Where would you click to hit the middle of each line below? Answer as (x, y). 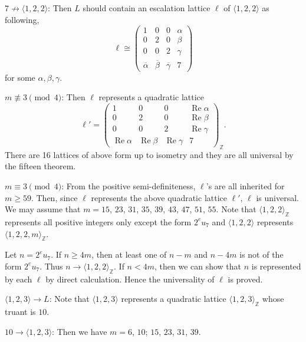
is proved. (245, 279)
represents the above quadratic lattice (159, 197)
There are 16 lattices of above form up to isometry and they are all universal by (149, 154)
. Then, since (54, 197)
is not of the (261, 254)
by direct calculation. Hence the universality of (130, 279)
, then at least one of (129, 254)
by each (19, 279)
